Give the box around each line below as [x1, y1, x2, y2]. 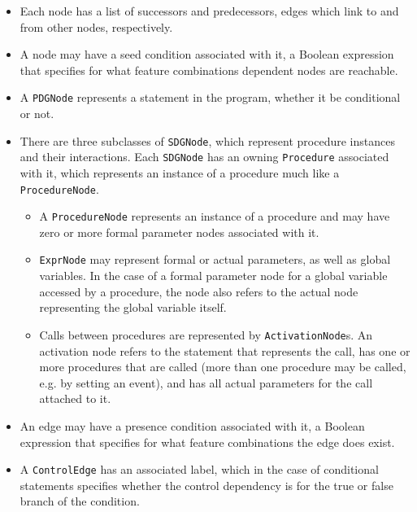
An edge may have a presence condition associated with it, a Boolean [20, 417, 365, 434]
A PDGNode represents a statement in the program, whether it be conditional [20, 89, 401, 106]
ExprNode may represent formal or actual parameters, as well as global [39, 251, 391, 268]
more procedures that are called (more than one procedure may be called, [39, 358, 406, 375]
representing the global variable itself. [39, 299, 227, 316]
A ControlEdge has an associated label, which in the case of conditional [20, 461, 379, 478]
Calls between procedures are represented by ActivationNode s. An [39, 326, 373, 343]
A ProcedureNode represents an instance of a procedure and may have [39, 208, 390, 225]
